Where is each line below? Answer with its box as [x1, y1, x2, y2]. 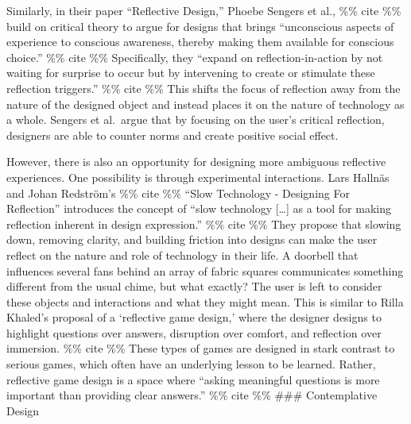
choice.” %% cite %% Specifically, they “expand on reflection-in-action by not [6, 48, 383, 65]
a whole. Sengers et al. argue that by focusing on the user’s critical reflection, [6, 111, 385, 128]
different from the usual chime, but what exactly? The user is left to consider [6, 278, 382, 295]
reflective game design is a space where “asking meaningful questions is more [6, 371, 380, 387]
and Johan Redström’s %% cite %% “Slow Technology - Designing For [6, 184, 350, 201]
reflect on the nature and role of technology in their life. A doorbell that [6, 246, 359, 263]
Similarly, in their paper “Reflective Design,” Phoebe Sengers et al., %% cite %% [6, 2, 401, 18]
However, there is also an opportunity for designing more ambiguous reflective [6, 153, 386, 170]
